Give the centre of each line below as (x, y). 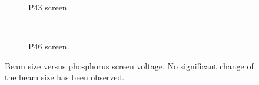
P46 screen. (49, 46)
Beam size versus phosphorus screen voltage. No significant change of (129, 65)
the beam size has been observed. (65, 77)
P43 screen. (49, 7)
